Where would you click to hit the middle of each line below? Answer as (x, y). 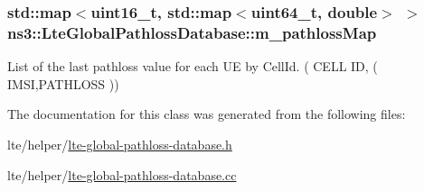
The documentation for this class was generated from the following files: (207, 114)
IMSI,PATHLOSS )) (63, 83)
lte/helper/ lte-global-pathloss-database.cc (122, 174)
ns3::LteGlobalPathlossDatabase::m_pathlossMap (192, 32)
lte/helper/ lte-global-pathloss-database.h (120, 144)
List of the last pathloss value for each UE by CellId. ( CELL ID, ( (193, 66)
